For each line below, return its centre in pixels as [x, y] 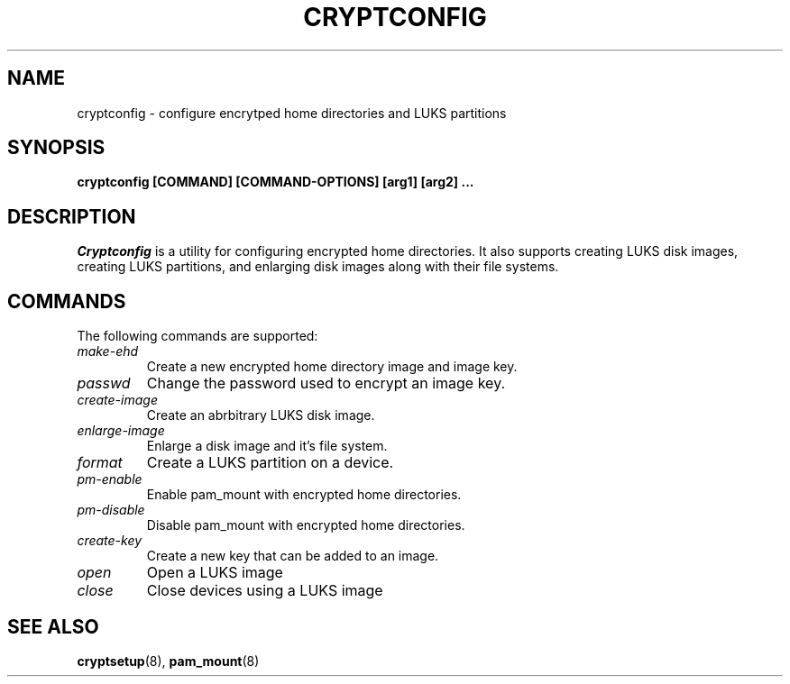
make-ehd [108, 351]
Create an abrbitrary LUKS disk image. [261, 415]
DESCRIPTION [72, 216]
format [100, 463]
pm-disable [111, 510]
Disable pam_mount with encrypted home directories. [306, 525]
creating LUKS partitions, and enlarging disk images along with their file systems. [318, 267]
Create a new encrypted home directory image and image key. [332, 367]
